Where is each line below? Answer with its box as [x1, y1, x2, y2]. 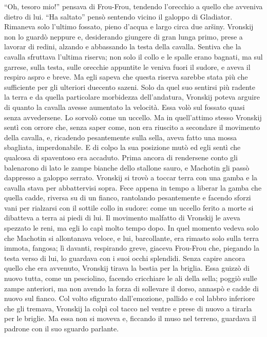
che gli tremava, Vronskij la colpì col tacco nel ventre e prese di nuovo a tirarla [4, 303, 252, 313]
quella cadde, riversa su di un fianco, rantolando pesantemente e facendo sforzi [4, 192, 251, 203]
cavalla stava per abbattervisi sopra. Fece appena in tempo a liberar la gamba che [4, 182, 262, 193]
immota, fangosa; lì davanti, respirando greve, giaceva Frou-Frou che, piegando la [4, 242, 259, 253]
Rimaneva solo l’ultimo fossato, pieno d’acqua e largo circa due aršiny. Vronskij [4, 21, 254, 32]
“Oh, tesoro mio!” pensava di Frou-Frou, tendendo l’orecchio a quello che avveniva [4, 1, 263, 11]
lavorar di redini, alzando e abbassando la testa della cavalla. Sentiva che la [4, 41, 241, 52]
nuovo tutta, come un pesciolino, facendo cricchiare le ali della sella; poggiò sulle [4, 273, 257, 284]
